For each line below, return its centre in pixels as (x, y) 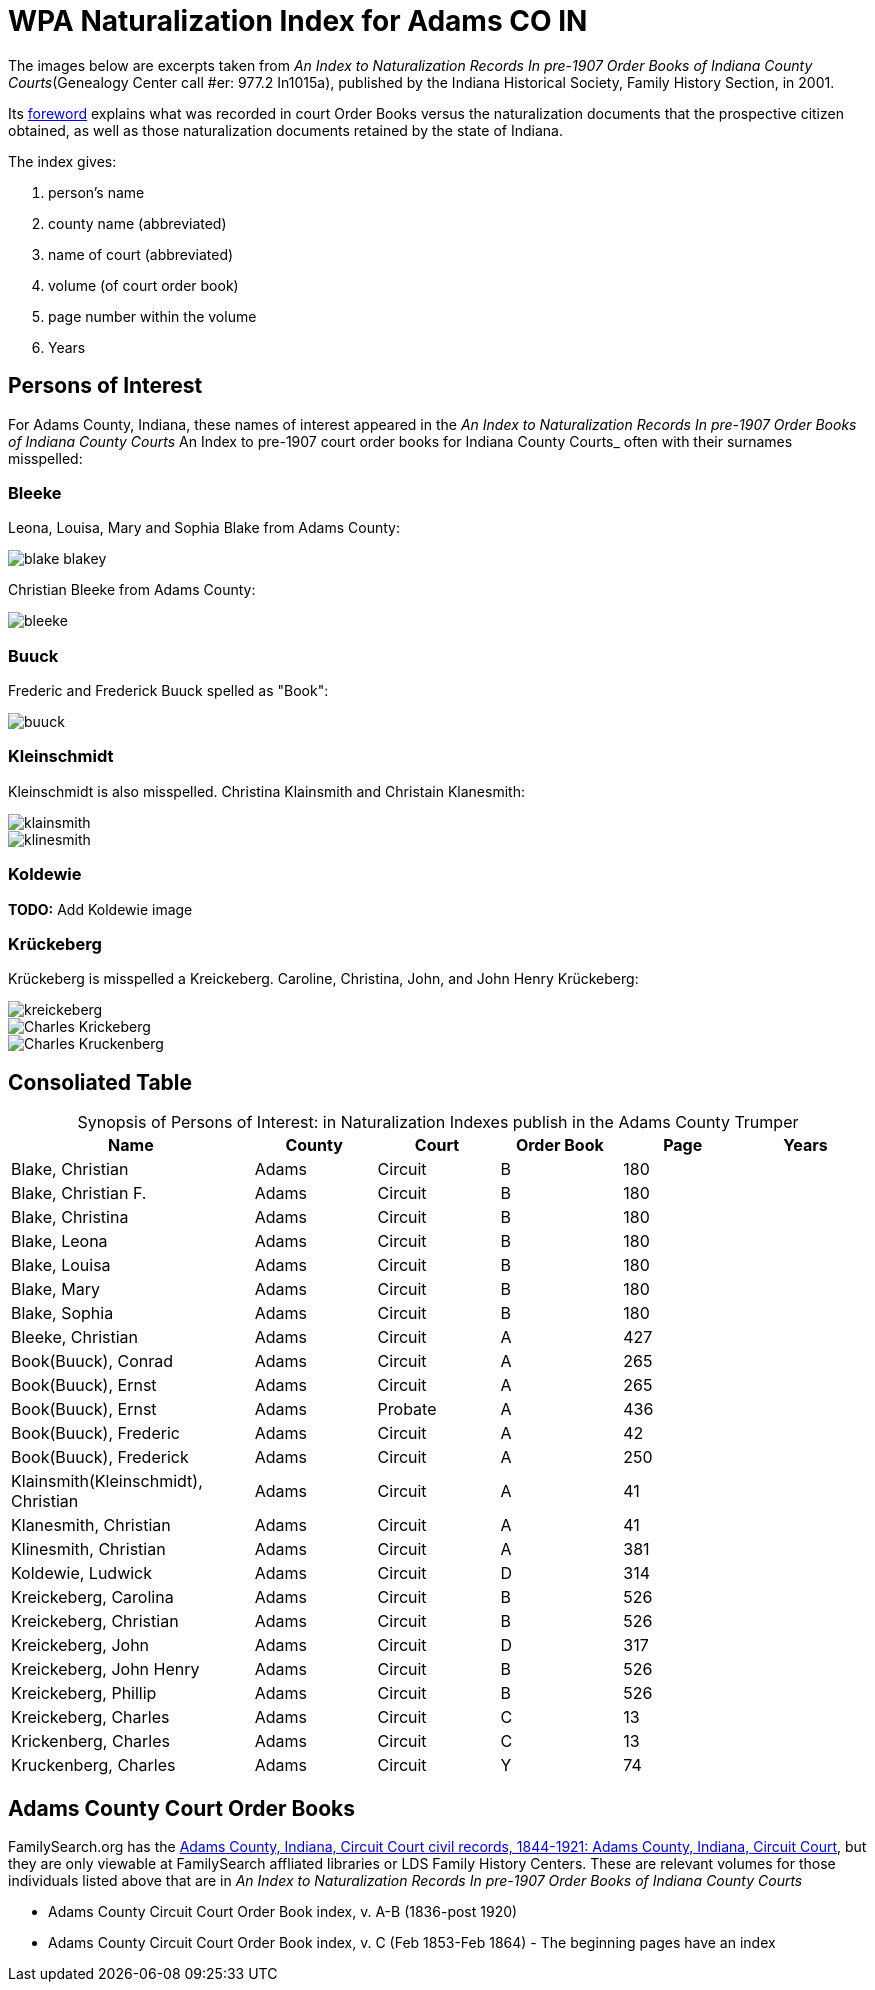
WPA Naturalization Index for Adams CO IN (298, 21)
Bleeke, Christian (75, 1337)
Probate (407, 1409)
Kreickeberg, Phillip (84, 1693)
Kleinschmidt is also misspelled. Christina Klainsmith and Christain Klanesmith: (266, 791)
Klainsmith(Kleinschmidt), (107, 1481)
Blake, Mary (55, 1289)
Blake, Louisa (61, 1265)
